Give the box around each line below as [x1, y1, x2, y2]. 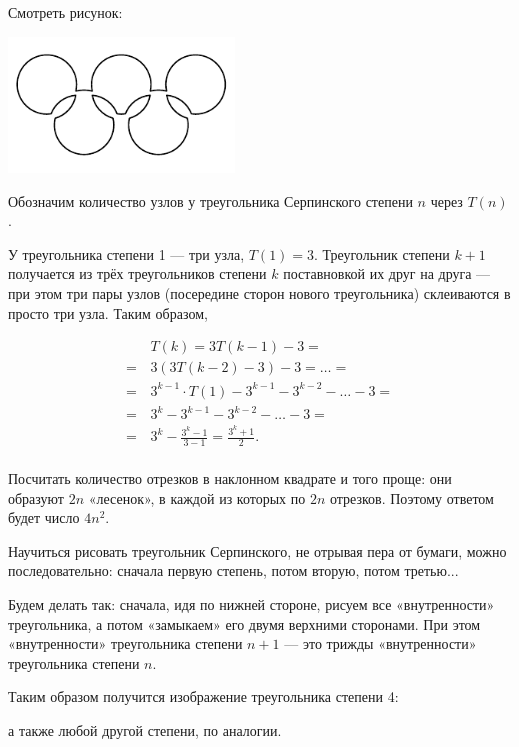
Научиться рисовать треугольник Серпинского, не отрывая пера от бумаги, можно [8, 540, 507, 561]
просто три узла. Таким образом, [8, 302, 208, 323]
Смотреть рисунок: [8, 2, 123, 22]
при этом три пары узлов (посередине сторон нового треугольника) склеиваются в [8, 282, 511, 303]
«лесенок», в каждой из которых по [88, 487, 306, 508]
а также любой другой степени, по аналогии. [8, 719, 282, 740]
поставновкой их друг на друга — [283, 263, 491, 284]
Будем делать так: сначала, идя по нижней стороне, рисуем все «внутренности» [8, 593, 495, 614]
